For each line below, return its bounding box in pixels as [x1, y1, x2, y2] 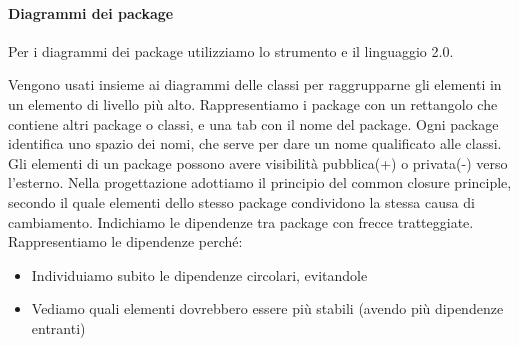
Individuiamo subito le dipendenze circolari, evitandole [31, 264, 368, 285]
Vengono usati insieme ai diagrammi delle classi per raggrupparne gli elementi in [8, 74, 502, 95]
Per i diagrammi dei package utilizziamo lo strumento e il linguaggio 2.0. [8, 40, 454, 61]
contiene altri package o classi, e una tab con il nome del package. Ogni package [8, 113, 499, 134]
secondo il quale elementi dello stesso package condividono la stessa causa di [8, 191, 475, 212]
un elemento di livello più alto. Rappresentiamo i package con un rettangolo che [8, 93, 498, 114]
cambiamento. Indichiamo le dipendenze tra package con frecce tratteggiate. [8, 211, 474, 232]
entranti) [31, 317, 86, 338]
